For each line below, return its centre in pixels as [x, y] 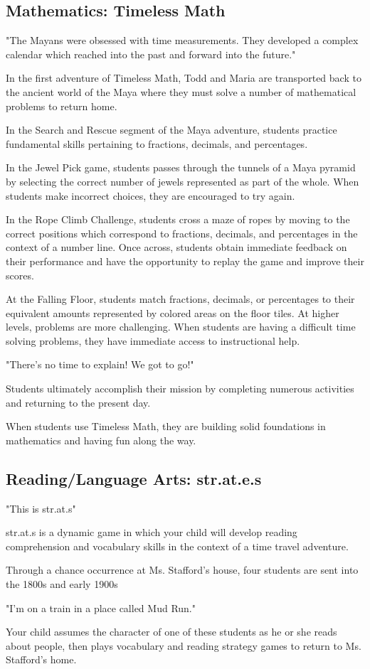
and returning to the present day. [78, 402]
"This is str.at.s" [41, 508]
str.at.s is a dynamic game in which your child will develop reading [152, 532]
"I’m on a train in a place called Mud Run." [101, 608]
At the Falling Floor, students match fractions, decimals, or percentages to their [180, 299]
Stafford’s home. [41, 659]
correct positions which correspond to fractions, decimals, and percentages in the [182, 233]
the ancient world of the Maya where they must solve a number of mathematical [181, 91]
